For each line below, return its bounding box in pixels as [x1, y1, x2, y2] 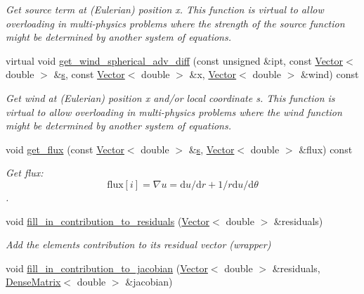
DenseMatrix [6, 274, 61, 289]
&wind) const [300, 67, 359, 82]
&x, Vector [189, 67, 237, 82]
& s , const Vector [53, 67, 125, 82]
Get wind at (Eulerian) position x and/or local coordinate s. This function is [6, 90, 335, 105]
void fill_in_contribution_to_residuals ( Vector [6, 213, 210, 228]
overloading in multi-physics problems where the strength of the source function [6, 15, 345, 30]
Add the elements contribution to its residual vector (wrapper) [6, 237, 271, 252]
